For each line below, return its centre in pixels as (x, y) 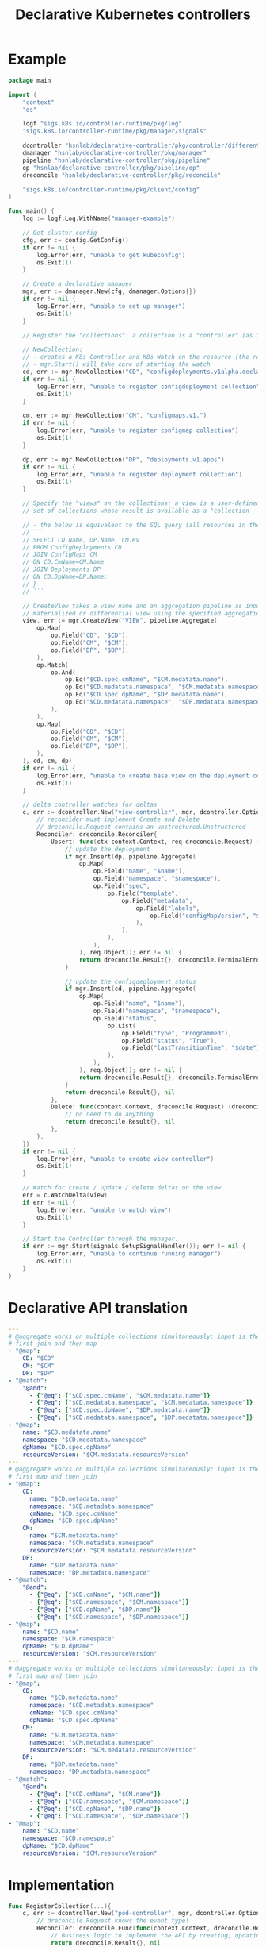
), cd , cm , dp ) (47, 761)
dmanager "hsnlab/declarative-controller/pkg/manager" (115, 153)
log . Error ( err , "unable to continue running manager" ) (129, 1254)
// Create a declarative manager (78, 284)
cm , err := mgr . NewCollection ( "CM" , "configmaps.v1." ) (115, 416)
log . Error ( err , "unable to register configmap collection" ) (138, 430)
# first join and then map (53, 1344)
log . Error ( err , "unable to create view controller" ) (125, 1159)
